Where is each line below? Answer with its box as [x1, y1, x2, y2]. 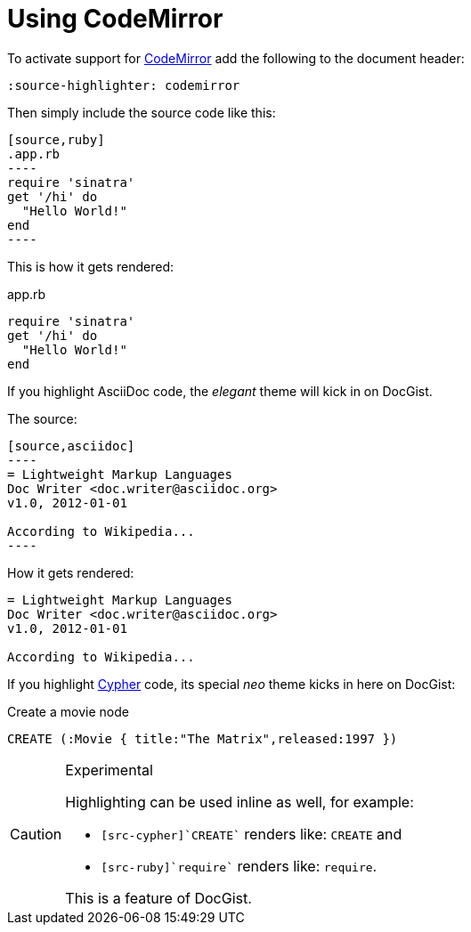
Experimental [65, 760, 153, 779]
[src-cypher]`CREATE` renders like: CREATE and [101, 824, 402, 843]
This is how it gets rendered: [7, 258, 175, 274]
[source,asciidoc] [7, 438, 135, 453]
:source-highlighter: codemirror [7, 77, 240, 93]
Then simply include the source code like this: [7, 104, 276, 120]
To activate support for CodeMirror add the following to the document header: [7, 50, 465, 66]
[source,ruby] [7, 132, 105, 147]
